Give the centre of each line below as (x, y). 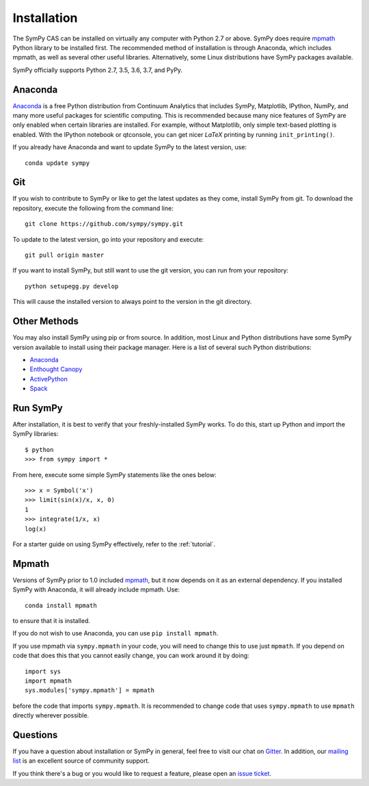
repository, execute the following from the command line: (93, 208)
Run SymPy (38, 408)
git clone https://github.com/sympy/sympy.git (104, 224)
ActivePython (49, 379)
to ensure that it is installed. (51, 620)
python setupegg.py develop (72, 286)
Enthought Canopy (56, 369)
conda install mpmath (61, 605)
